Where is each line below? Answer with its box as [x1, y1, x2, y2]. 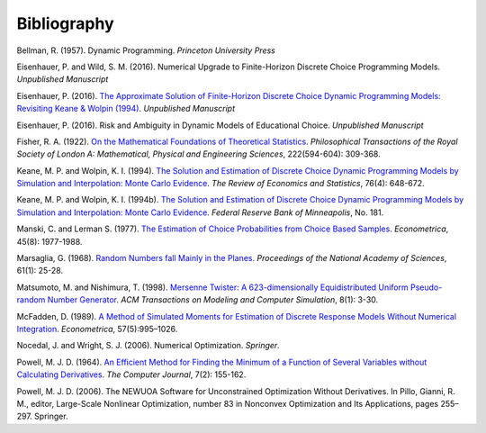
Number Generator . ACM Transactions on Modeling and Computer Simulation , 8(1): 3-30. [47, 294, 379, 305]
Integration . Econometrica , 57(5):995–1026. [16, 323, 178, 334]
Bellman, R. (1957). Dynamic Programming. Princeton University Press [16, 45, 276, 56]
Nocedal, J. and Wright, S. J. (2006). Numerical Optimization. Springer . [16, 340, 281, 351]
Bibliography [16, 14, 114, 33]
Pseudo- [409, 282, 443, 293]
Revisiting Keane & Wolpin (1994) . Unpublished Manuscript [16, 104, 236, 114]
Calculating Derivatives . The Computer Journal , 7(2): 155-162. [16, 369, 247, 380]
